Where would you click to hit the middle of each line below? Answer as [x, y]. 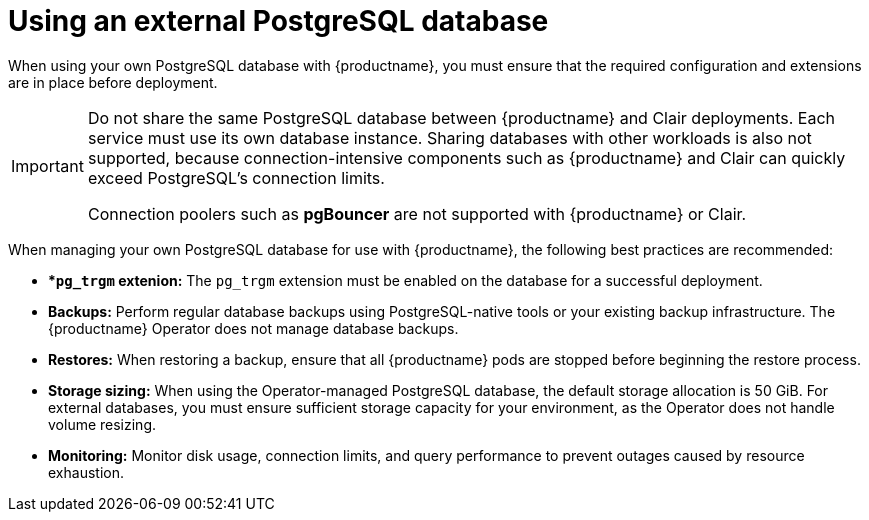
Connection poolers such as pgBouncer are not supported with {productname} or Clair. [417, 213]
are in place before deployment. [113, 82]
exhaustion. [86, 472]
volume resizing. [102, 424]
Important [47, 165]
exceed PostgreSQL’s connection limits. [236, 177]
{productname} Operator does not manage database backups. [253, 328]
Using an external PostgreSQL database [278, 21]
